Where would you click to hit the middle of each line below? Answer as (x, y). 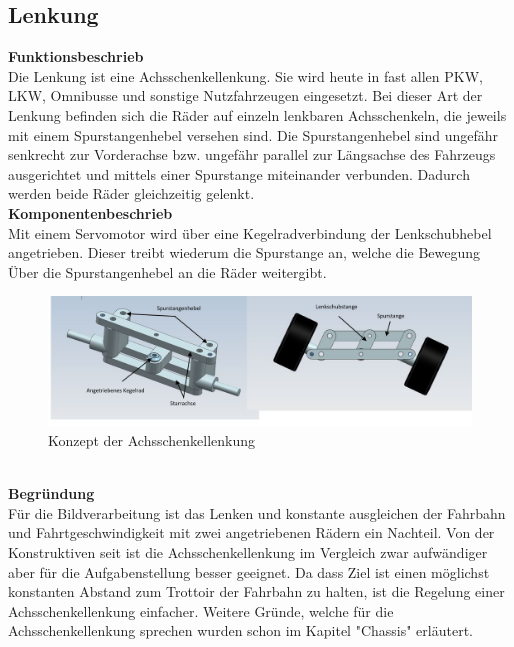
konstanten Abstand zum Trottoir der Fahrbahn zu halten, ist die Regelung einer (256, 591)
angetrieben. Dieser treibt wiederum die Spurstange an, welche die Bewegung (244, 252)
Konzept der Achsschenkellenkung (152, 439)
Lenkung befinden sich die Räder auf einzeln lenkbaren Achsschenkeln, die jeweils (257, 114)
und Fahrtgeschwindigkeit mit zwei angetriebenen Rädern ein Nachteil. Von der (251, 532)
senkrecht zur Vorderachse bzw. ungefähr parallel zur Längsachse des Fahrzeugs (252, 154)
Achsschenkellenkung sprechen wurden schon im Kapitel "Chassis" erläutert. (240, 630)
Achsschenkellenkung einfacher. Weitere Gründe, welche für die (201, 610)
